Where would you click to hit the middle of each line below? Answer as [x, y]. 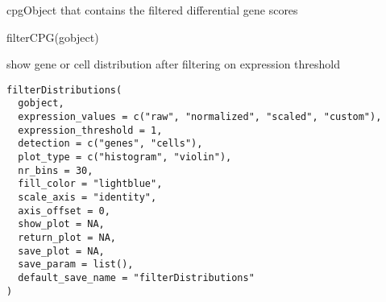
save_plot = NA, [61, 251]
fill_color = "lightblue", [90, 184]
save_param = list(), [76, 265]
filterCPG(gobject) [53, 37]
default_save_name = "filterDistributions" [136, 277]
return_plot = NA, [67, 238]
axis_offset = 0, [64, 211]
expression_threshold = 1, [90, 130]
